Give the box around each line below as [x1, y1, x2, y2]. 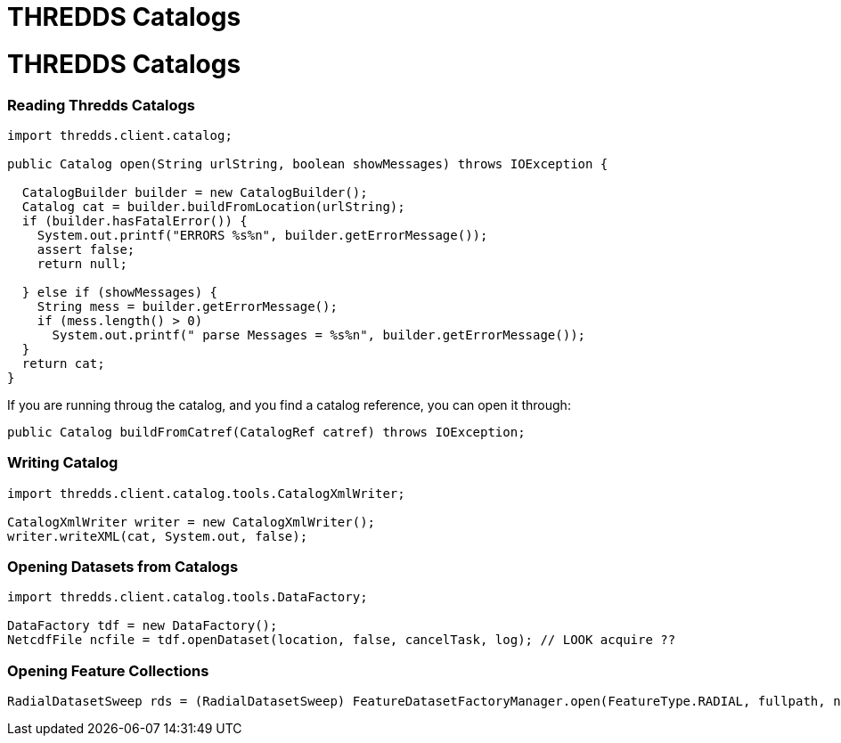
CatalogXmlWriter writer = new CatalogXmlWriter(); [7, 514, 376, 529]
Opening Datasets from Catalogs [7, 558, 239, 576]
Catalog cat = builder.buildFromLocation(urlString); [21, 199, 405, 214]
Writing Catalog [7, 453, 118, 472]
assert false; [37, 241, 135, 257]
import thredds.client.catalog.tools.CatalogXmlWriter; [7, 486, 405, 501]
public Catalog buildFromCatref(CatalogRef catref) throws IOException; [7, 424, 526, 439]
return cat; [21, 355, 105, 371]
